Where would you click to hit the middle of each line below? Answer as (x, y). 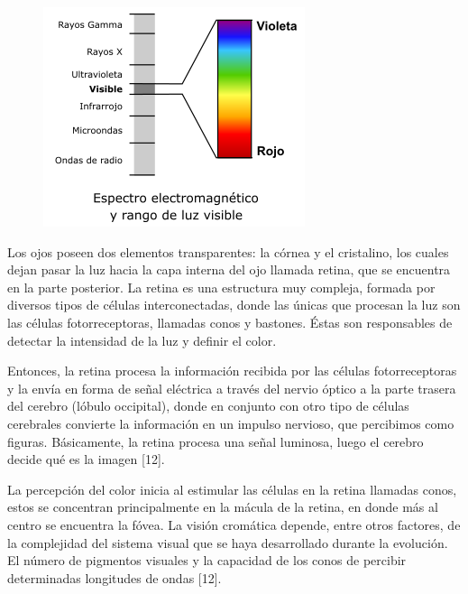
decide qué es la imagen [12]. (86, 459)
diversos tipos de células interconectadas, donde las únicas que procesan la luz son (234, 305)
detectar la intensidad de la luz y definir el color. (142, 340)
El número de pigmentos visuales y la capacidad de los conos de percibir (207, 560)
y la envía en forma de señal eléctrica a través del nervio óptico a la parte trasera (232, 388)
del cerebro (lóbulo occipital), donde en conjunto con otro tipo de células (208, 406)
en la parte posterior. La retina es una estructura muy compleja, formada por (221, 287)
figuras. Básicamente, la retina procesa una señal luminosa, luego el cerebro (216, 441)
